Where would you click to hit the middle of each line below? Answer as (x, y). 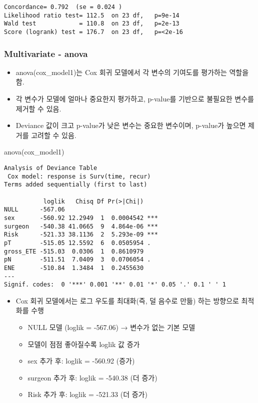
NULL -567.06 (34, 210)
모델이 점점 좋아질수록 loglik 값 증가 (84, 344)
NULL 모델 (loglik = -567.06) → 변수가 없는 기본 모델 (111, 327)
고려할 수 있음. (54, 135)
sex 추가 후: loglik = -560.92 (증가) (81, 361)
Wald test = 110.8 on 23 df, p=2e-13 (92, 24)
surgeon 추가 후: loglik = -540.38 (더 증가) (92, 377)
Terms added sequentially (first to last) (76, 185)
